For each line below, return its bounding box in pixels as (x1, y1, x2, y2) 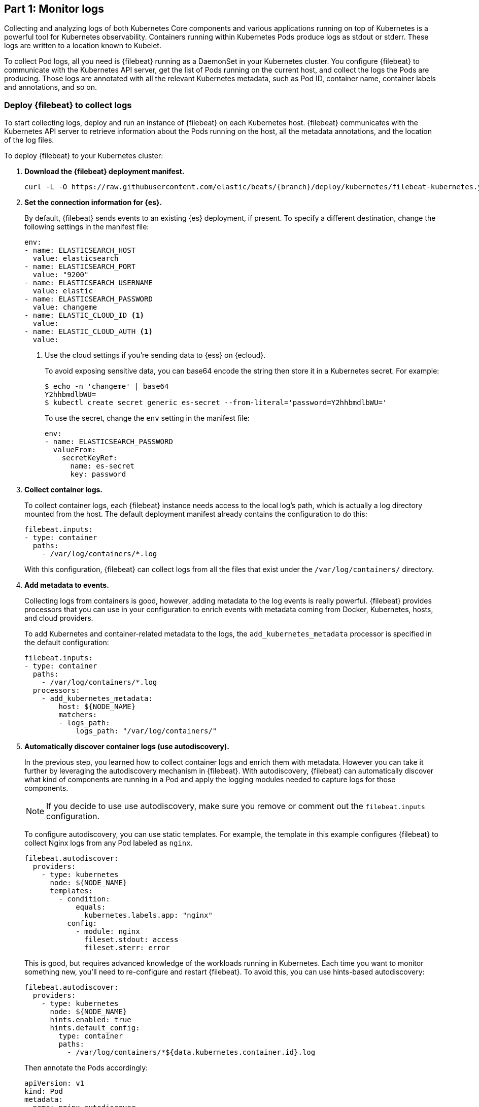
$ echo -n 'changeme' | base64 (45, 382, 169, 391)
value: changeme (32, 303, 97, 312)
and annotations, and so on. (4, 83, 97, 92)
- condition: (58, 895, 110, 903)
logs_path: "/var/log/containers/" (76, 727, 217, 735)
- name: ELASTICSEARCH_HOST (24, 246, 136, 255)
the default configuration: (24, 638, 109, 647)
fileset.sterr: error (84, 944, 170, 952)
